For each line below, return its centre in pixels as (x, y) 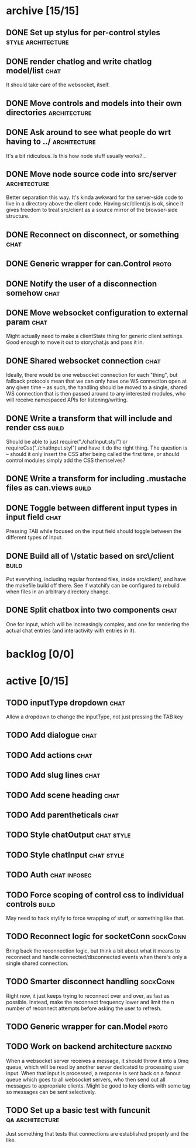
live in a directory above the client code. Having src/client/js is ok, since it (95, 204)
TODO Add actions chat (49, 755)
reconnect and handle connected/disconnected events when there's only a (97, 957)
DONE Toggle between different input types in (92, 508)
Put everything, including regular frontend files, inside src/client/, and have (96, 579)
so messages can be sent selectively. (51, 1092)
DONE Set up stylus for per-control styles (83, 33)
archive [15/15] (43, 11)
